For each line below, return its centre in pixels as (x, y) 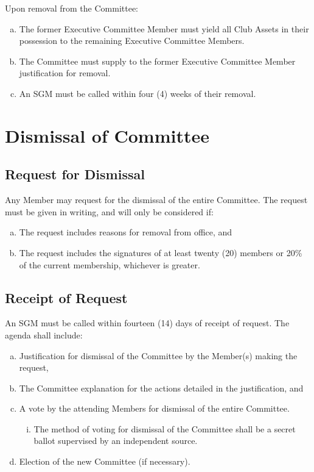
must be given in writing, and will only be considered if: (109, 211)
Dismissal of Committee (107, 135)
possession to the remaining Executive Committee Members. (132, 41)
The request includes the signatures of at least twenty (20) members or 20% (161, 252)
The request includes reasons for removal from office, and (126, 232)
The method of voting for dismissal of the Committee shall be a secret (165, 428)
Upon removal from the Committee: (72, 8)
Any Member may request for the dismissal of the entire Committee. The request (156, 200)
